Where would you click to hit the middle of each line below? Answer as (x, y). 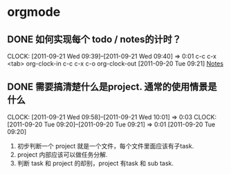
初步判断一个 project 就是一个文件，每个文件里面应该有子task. (105, 146)
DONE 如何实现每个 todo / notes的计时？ (94, 39)
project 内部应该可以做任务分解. (62, 154)
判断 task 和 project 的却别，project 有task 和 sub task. (95, 163)
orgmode (34, 12)
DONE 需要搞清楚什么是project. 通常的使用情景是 (112, 87)
